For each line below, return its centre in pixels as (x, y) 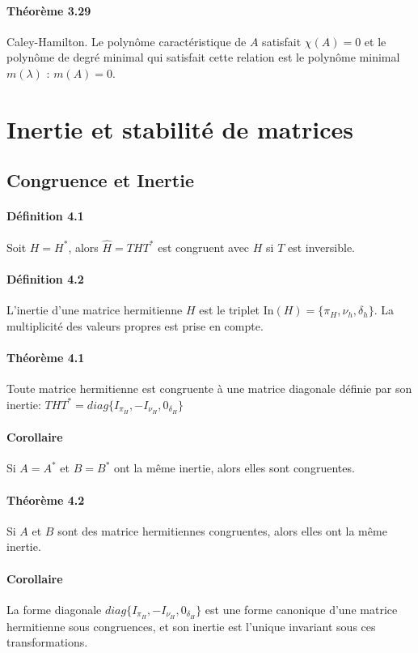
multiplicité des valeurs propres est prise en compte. (135, 325)
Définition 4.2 (45, 278)
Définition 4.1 (45, 216)
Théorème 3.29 (49, 10)
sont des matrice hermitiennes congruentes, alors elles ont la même (222, 530)
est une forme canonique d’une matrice (301, 609)
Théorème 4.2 (46, 499)
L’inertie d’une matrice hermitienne (95, 310)
